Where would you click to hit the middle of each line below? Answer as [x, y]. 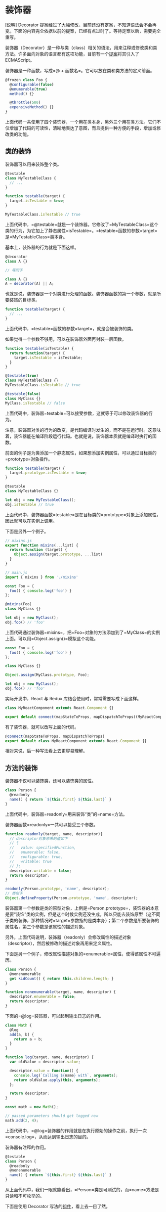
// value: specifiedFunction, [43, 848]
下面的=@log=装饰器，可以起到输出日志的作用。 [54, 1016]
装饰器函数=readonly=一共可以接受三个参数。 [51, 824]
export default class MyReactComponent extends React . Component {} [76, 741]
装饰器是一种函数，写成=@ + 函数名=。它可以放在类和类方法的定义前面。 [80, 70]
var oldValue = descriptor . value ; [45, 1062]
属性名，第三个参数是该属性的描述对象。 [46, 926]
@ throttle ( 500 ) [25, 103]
